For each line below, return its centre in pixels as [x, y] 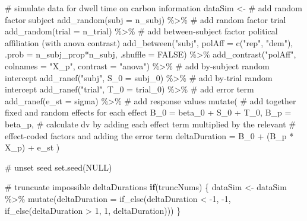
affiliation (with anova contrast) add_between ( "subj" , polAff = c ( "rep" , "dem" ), [149, 42]
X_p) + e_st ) [32, 147]
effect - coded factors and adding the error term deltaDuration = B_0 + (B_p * [149, 135]
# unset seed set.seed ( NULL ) [58, 167]
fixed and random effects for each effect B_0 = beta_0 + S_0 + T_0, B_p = [148, 112]
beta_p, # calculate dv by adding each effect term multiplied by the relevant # [151, 124]
